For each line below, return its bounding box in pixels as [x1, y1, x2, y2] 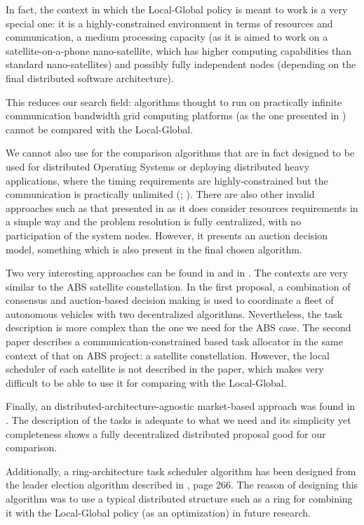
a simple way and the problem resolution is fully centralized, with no [6, 214, 302, 229]
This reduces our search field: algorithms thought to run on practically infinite [6, 94, 342, 109]
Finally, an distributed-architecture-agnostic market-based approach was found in [6, 399, 356, 413]
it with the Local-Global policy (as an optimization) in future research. [6, 505, 311, 519]
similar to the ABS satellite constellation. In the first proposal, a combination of [6, 279, 351, 293]
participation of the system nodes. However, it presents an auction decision [6, 227, 328, 242]
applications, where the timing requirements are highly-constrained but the [6, 173, 328, 187]
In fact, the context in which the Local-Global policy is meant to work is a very [6, 2, 348, 16]
